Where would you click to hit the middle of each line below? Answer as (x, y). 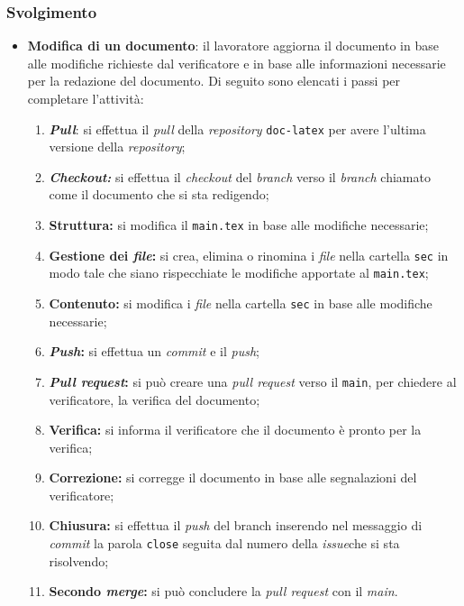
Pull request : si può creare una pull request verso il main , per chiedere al (253, 381)
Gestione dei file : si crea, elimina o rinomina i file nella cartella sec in (249, 255)
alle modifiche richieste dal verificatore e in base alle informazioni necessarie (237, 63)
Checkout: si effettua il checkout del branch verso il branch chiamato (240, 176)
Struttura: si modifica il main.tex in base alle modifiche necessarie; (239, 225)
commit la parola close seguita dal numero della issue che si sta (224, 543)
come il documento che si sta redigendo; (159, 194)
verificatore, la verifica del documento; (155, 399)
